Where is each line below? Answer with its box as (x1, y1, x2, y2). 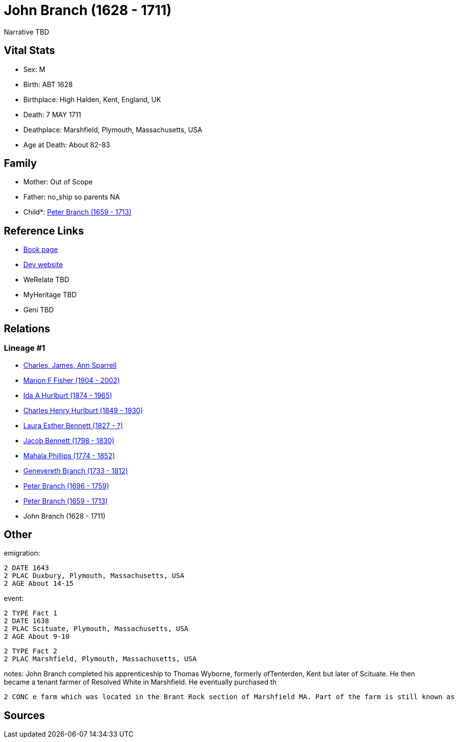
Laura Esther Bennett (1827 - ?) (23, 421, 123, 430)
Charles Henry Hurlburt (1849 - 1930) (23, 406, 143, 415)
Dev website (23, 260, 63, 269)
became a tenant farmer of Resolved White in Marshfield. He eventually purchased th (4, 678, 277, 687)
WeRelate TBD (23, 275, 70, 284)
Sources (4, 709, 45, 722)
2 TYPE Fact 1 (4, 609, 57, 617)
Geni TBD (23, 306, 54, 314)
